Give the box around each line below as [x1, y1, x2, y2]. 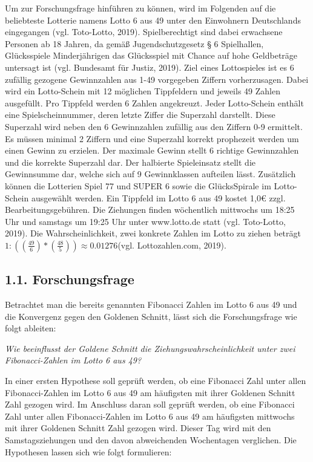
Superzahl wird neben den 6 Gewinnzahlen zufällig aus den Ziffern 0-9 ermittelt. [5, 120, 303, 132]
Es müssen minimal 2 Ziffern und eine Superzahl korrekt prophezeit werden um [5, 132, 299, 145]
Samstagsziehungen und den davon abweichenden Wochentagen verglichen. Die [5, 434, 297, 446]
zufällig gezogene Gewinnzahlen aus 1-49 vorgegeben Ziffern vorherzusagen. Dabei [5, 73, 309, 85]
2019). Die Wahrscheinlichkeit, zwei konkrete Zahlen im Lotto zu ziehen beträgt [5, 227, 301, 239]
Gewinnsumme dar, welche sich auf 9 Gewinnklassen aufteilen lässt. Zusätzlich [5, 168, 296, 180]
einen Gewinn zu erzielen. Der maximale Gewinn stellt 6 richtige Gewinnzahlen [5, 144, 299, 157]
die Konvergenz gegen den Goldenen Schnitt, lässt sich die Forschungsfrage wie [5, 310, 297, 322]
